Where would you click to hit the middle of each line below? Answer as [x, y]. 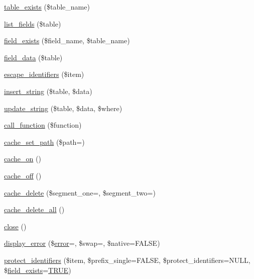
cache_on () [23, 159]
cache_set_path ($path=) [44, 142]
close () [15, 226]
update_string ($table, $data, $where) [63, 108]
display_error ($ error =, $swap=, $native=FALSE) [82, 243]
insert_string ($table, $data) [48, 91]
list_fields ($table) [33, 23]
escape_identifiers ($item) [44, 74]
